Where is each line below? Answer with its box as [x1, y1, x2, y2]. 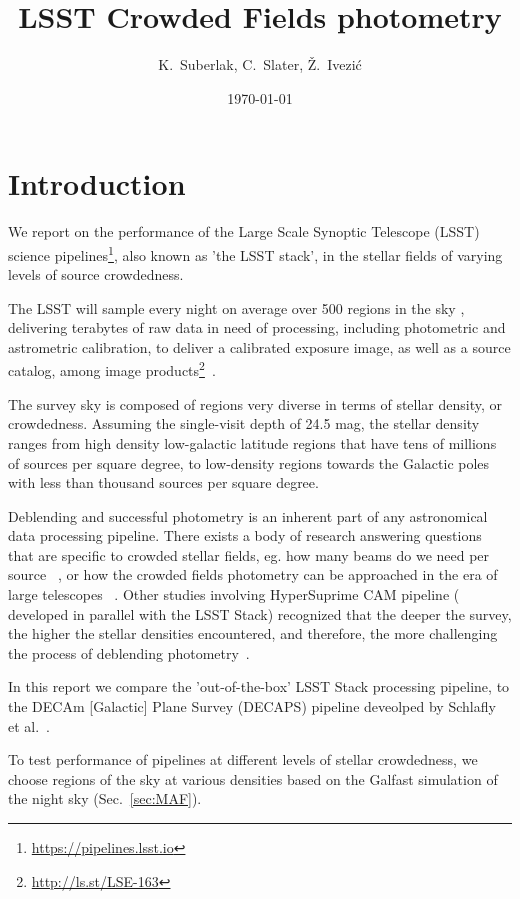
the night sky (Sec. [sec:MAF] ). [8, 788, 202, 809]
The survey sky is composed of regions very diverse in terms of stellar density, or [8, 393, 503, 414]
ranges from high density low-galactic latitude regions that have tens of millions [8, 432, 497, 453]
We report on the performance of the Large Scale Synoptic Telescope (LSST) [8, 221, 480, 242]
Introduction [8, 163, 186, 204]
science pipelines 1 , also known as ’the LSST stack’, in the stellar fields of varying [8, 241, 503, 265]
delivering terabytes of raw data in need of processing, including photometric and [8, 317, 506, 338]
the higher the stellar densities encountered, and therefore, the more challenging [8, 623, 498, 644]
